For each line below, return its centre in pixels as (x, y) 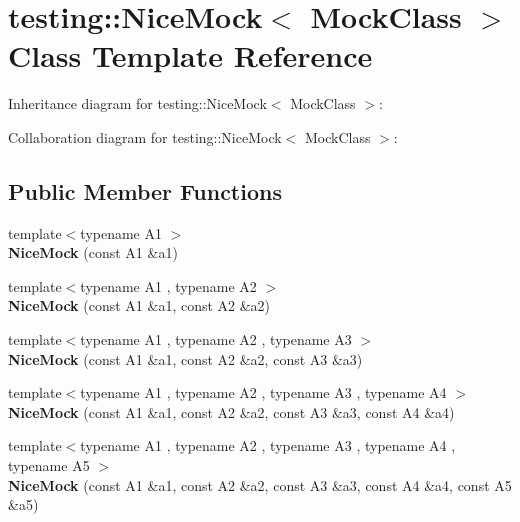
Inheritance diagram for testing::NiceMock (137, 103)
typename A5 (49, 465)
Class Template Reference (190, 55)
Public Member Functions (145, 190)
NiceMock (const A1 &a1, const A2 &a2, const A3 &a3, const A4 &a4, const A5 (260, 484)
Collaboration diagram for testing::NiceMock (145, 136)
